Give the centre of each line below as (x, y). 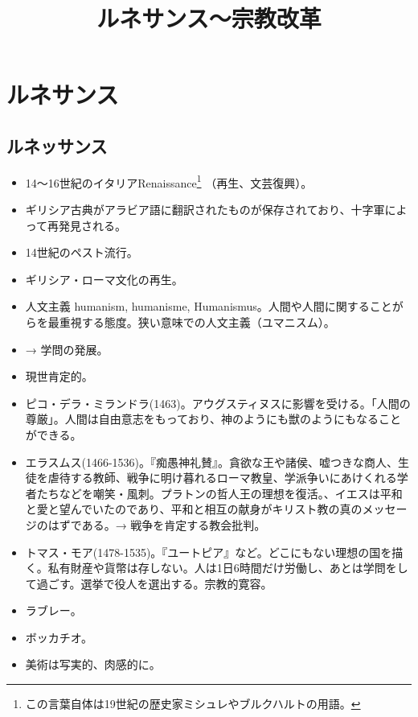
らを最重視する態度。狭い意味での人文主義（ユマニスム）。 (180, 321)
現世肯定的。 (59, 376)
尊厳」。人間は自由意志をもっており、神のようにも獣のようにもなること (213, 419)
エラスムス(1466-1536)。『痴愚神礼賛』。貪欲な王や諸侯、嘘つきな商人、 (212, 462)
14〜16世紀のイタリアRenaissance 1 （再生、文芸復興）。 (169, 181)
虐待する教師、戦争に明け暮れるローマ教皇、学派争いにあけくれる (222, 478)
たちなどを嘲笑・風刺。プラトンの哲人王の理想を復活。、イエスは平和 (219, 493)
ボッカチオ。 (59, 637)
